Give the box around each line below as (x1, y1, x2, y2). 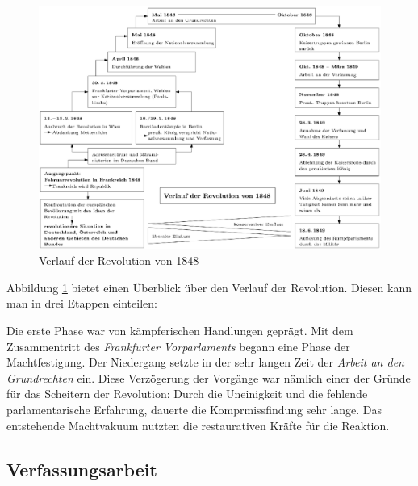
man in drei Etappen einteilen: (6, 295, 157, 312)
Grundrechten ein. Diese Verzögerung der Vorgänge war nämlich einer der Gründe (6, 369, 411, 386)
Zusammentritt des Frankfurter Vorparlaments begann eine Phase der (6, 337, 350, 354)
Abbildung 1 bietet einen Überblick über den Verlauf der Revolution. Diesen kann (6, 279, 412, 295)
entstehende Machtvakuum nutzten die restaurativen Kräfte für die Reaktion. (6, 417, 390, 434)
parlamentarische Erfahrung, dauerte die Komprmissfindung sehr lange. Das (6, 400, 382, 417)
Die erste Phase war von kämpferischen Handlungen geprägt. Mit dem (6, 321, 353, 338)
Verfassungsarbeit (6, 456, 157, 481)
